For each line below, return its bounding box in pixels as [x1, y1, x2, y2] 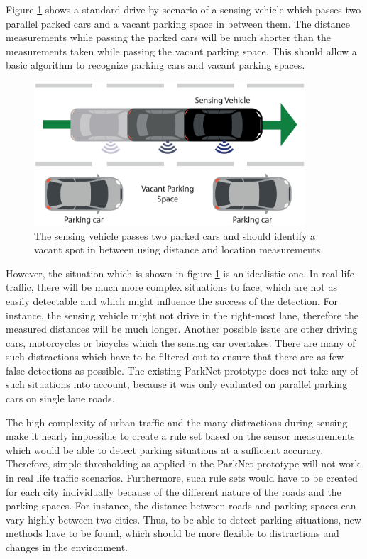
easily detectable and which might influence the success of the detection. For [6, 293, 338, 308]
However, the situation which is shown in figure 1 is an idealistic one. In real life [6, 265, 354, 280]
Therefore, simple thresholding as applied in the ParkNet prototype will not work [6, 456, 360, 471]
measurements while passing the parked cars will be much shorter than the [6, 30, 331, 45]
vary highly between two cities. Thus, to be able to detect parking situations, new [6, 511, 361, 526]
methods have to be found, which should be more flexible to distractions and [6, 526, 339, 541]
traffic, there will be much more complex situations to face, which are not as [6, 279, 337, 294]
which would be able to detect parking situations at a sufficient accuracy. [6, 442, 324, 457]
